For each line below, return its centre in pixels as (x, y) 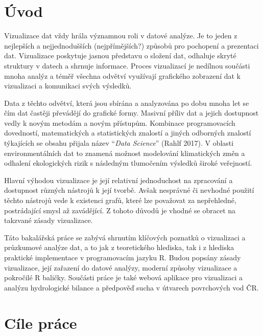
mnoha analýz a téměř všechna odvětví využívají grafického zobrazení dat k (122, 75)
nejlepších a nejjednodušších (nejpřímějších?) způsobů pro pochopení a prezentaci (131, 45)
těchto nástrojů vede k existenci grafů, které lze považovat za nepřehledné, (120, 200)
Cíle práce (41, 322)
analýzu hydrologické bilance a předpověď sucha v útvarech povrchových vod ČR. (131, 287)
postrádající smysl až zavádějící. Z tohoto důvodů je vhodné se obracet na (120, 210)
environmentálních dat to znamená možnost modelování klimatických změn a (125, 153)
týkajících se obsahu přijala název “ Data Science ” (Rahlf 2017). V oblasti (119, 143)
